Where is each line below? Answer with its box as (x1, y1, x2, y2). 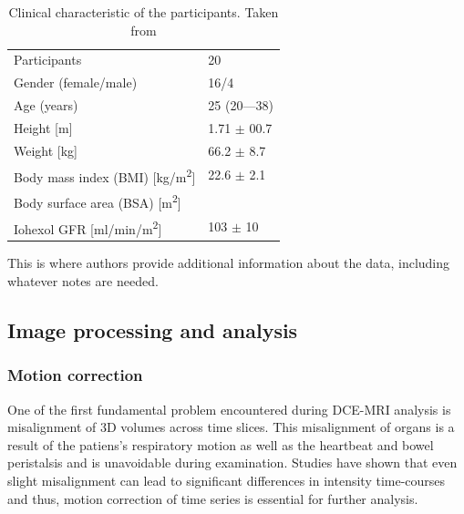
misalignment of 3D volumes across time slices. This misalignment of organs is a (7, 417, 455, 437)
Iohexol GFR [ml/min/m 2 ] (14, 216, 162, 238)
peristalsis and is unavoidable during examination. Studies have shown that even (7, 453, 458, 472)
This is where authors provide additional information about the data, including (7, 253, 450, 272)
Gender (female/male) (14, 73, 138, 92)
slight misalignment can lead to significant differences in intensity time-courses (7, 470, 446, 489)
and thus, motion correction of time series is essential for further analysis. (7, 488, 418, 508)
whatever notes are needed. (7, 272, 159, 290)
